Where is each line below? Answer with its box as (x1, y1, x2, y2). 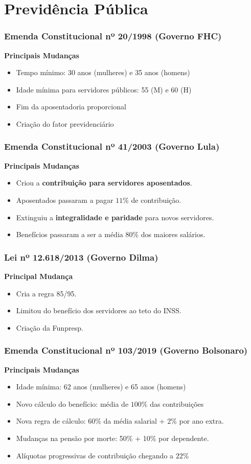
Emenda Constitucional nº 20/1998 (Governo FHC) (4, 30, 222, 42)
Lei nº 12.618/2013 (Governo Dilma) (4, 250, 158, 263)
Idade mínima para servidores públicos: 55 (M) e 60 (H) (16, 84, 192, 95)
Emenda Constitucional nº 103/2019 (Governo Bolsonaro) (4, 344, 248, 357)
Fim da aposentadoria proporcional (16, 101, 126, 112)
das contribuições (150, 398, 204, 409)
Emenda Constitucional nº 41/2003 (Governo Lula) (4, 140, 220, 153)
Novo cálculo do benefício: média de (16, 398, 129, 409)
